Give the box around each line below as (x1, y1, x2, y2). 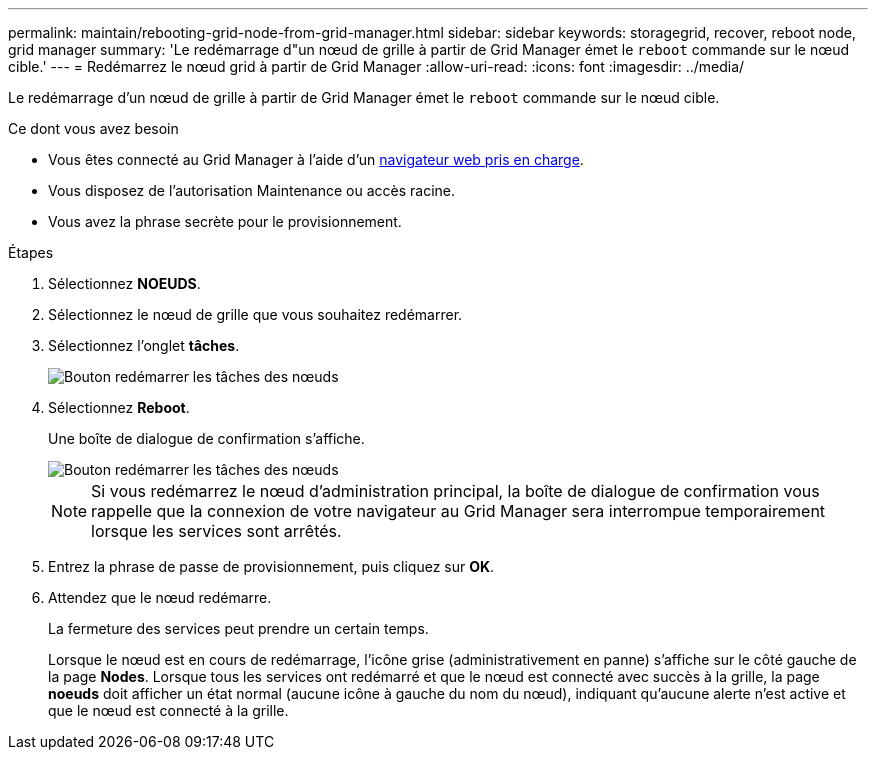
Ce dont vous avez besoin (8, 120, 179, 137)
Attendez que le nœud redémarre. (48, 589, 272, 606)
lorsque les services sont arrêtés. (91, 521, 342, 541)
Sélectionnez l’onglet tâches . (48, 337, 240, 354)
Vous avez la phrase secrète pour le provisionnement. (48, 213, 402, 230)
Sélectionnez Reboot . (48, 399, 190, 416)
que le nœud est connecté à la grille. (48, 702, 289, 719)
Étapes (8, 244, 54, 261)
